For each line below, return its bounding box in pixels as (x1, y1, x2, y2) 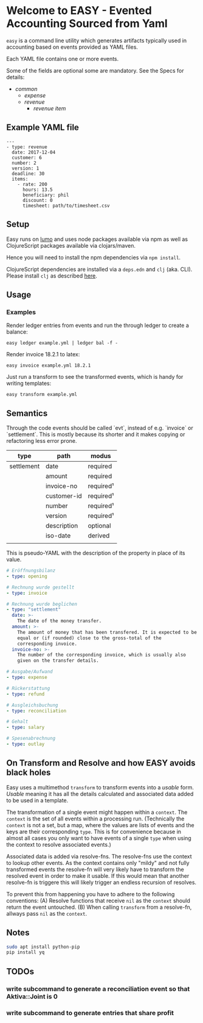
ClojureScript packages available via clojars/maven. (6, 242, 136, 249)
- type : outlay (6, 741, 45, 747)
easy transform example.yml (6, 392, 78, 398)
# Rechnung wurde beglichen (6, 601, 78, 607)
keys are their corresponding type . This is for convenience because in (6, 828, 181, 835)
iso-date (45, 531, 71, 540)
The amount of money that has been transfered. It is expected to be (17, 629, 198, 635)
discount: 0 (22, 197, 53, 203)
